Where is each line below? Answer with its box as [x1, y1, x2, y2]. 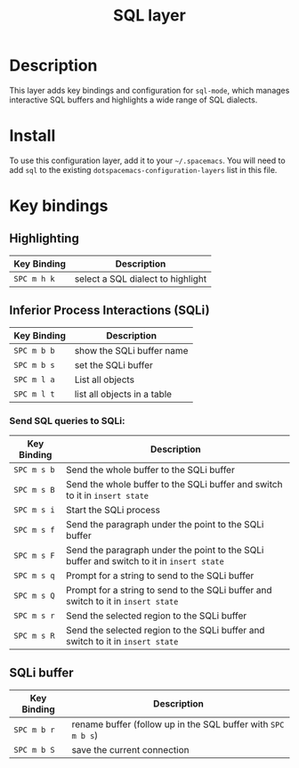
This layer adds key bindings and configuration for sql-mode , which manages [9, 85, 290, 95]
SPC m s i [13, 504, 55, 515]
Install [9, 126, 56, 146]
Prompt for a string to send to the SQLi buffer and [66, 584, 273, 596]
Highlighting [9, 231, 80, 246]
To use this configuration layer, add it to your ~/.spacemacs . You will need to [9, 155, 287, 166]
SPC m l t [13, 388, 55, 399]
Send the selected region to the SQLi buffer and [66, 624, 265, 636]
